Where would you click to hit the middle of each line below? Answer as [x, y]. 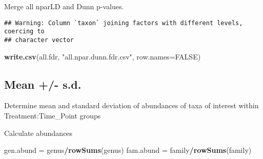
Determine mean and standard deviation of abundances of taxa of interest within [131, 105]
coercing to [24, 32]
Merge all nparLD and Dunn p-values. [64, 6]
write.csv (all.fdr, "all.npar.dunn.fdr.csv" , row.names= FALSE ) [103, 56]
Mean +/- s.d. [43, 84]
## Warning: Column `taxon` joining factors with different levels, [124, 23]
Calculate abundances [38, 133]
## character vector [39, 40]
